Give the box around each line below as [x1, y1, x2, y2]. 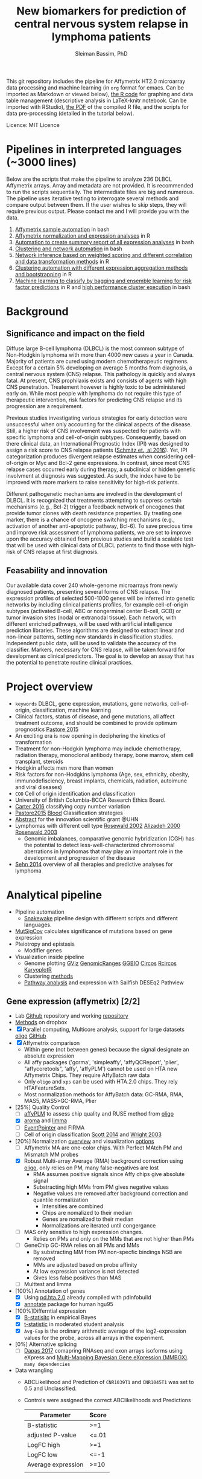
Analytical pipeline [6, 888, 103, 902]
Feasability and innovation [6, 565, 108, 576]
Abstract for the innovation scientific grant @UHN [14, 815, 139, 823]
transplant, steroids [14, 758, 63, 765]
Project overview [6, 680, 93, 694]
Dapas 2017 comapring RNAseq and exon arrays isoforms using [24, 1347, 183, 1354]
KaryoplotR [24, 966, 52, 973]
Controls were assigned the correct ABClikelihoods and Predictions [24, 1397, 191, 1404]
